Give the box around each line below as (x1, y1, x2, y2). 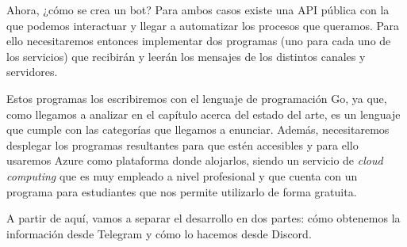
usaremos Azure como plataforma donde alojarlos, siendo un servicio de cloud (6, 152, 383, 169)
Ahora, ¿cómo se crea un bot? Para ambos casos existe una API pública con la (6, 2, 390, 17)
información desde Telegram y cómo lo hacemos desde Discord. (6, 225, 312, 241)
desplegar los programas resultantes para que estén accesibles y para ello (6, 136, 359, 153)
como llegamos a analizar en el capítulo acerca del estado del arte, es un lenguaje (6, 105, 401, 122)
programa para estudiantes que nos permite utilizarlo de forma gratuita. (6, 183, 357, 199)
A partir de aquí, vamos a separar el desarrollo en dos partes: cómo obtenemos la (6, 210, 401, 226)
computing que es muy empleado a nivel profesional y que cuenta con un (6, 167, 358, 184)
